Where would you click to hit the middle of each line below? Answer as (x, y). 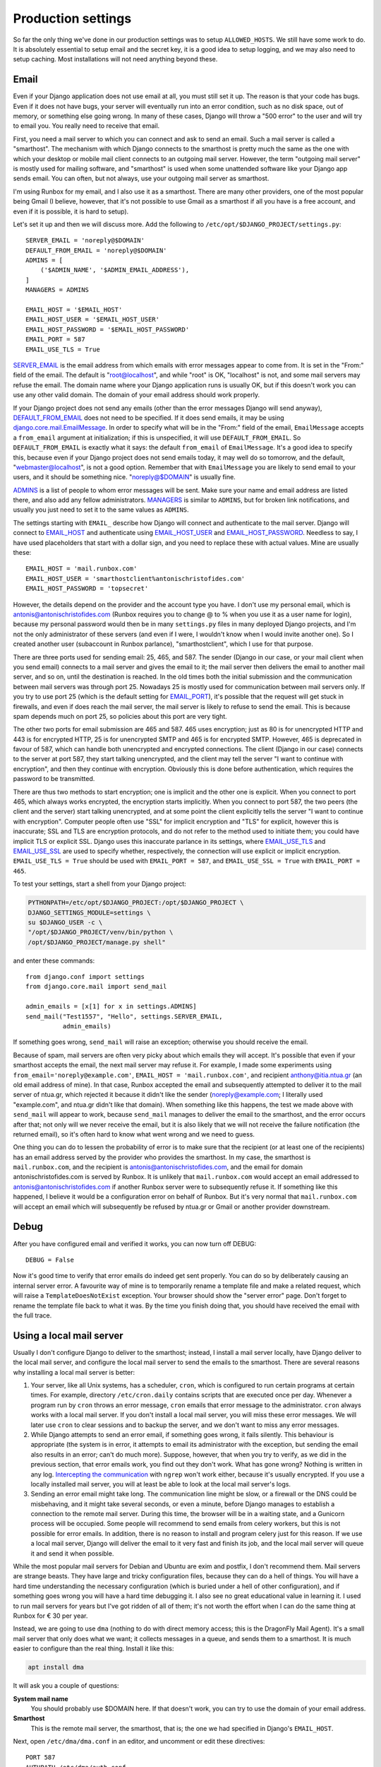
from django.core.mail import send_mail (96, 987)
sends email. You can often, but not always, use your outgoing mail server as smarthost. (141, 178)
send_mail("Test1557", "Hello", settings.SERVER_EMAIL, (124, 1016)
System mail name (41, 1698)
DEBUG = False (50, 1260)
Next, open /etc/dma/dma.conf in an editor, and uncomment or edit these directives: (139, 1742)
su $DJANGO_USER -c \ (65, 922)
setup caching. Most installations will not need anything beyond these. (115, 59)
